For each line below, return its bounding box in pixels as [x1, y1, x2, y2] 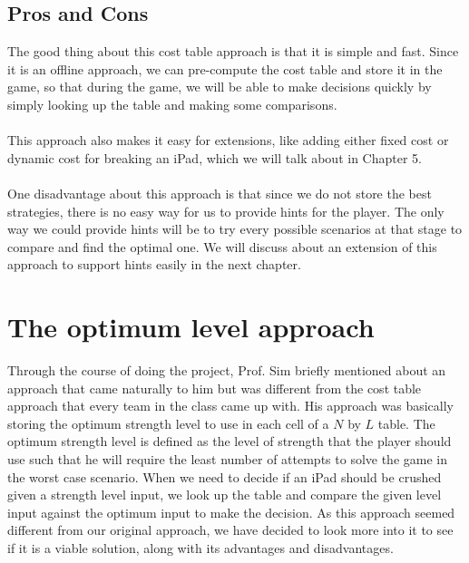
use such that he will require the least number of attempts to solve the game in [7, 450, 448, 469]
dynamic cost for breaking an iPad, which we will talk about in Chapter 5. [7, 148, 422, 167]
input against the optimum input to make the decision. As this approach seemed [7, 502, 455, 521]
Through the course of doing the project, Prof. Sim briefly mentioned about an [7, 361, 446, 380]
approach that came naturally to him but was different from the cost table [7, 378, 422, 397]
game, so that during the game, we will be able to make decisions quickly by [7, 77, 432, 96]
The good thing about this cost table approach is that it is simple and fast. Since [7, 42, 459, 61]
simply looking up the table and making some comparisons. [7, 94, 337, 113]
